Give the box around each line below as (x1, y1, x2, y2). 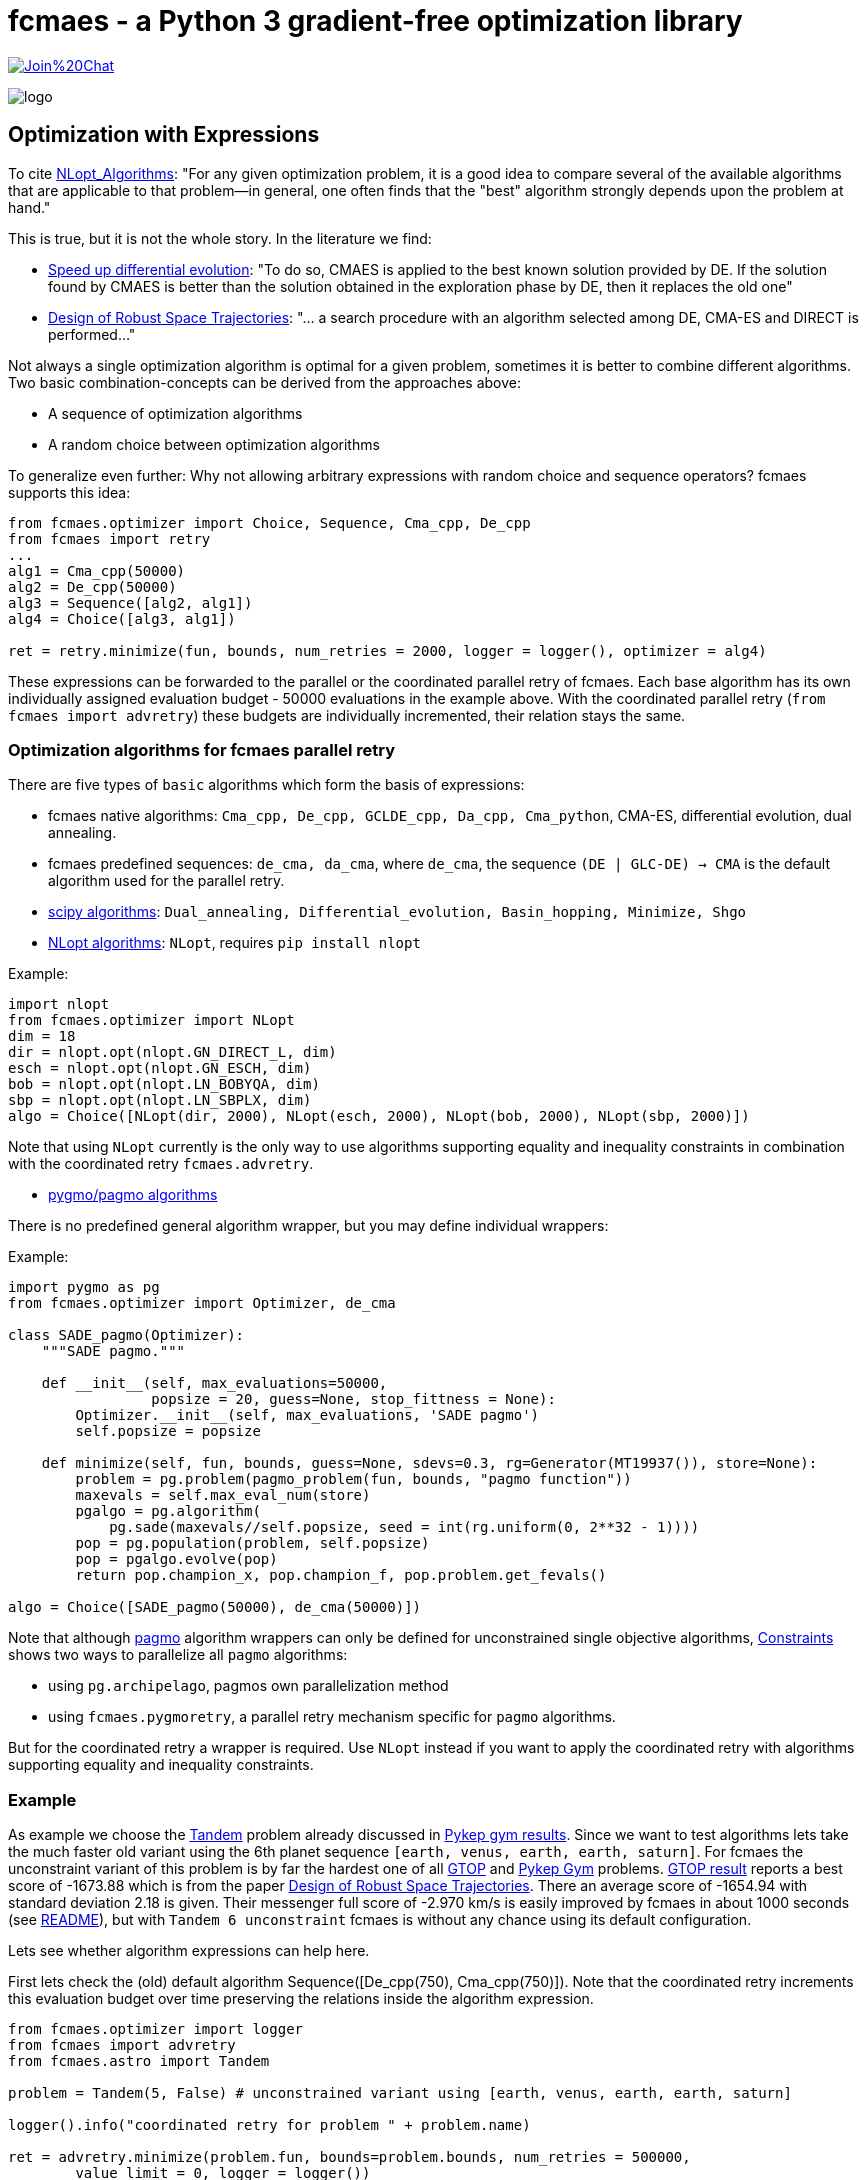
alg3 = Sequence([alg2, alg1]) (8, 594, 253, 611)
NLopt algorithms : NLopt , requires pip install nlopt (48, 934, 421, 952)
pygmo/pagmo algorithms (48, 1186, 218, 1204)
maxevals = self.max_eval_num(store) (75, 1487, 371, 1504)
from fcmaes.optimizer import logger (8, 2021, 304, 2038)
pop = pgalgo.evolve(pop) (75, 1551, 278, 1568)
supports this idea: (8, 483, 131, 501)
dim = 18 (8, 1028, 76, 1045)
